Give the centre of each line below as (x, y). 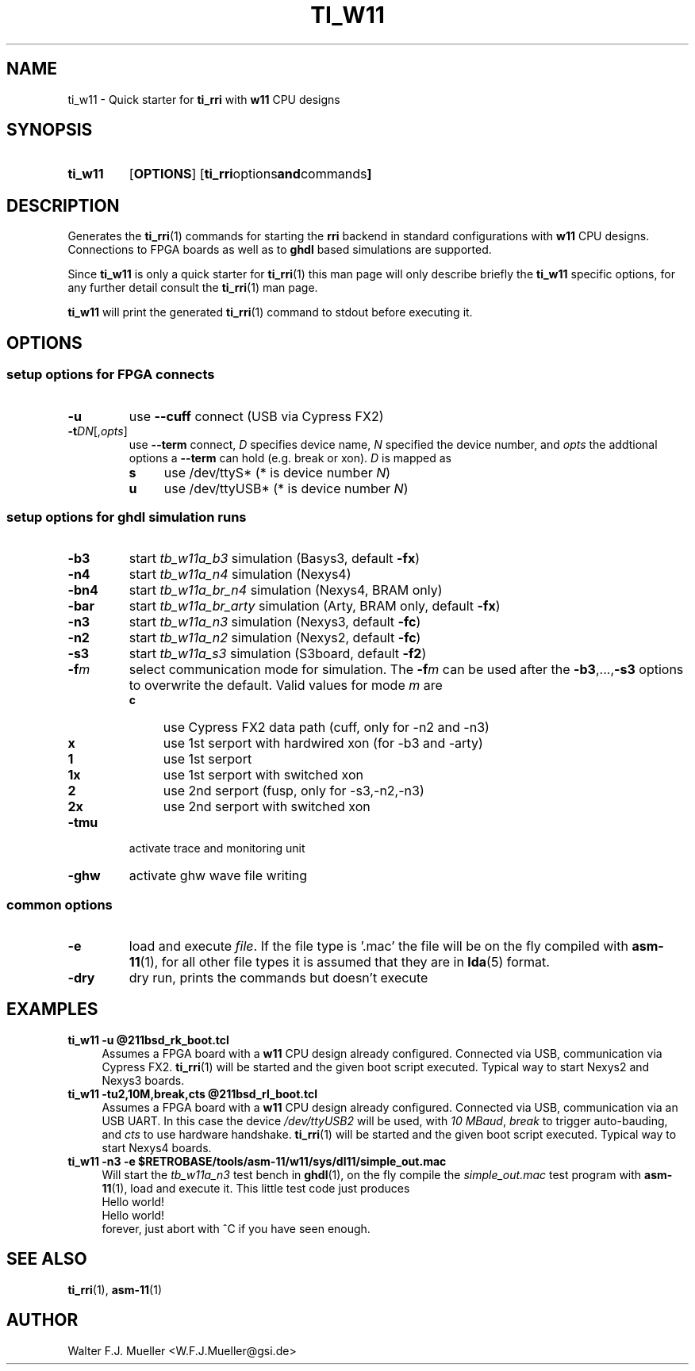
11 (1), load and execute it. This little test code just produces (256, 1188)
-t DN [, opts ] (98, 431)
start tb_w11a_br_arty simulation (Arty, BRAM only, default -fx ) (315, 606)
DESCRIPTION (63, 205)
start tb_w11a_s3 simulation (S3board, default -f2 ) (278, 654)
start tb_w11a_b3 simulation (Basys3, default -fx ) (275, 559)
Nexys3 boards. (143, 1080)
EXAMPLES (52, 1009)
